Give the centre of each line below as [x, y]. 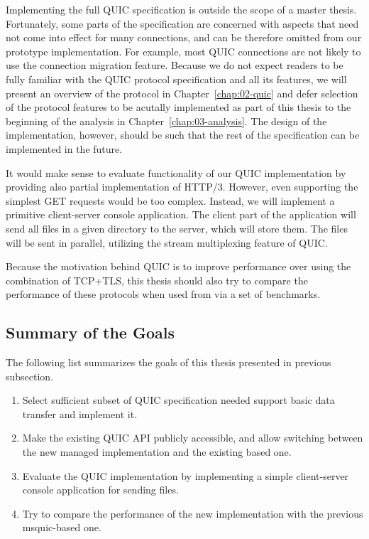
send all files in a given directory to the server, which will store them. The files [177, 228]
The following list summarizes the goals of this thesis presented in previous [169, 362]
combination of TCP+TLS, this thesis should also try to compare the [157, 280]
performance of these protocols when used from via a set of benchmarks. [163, 294]
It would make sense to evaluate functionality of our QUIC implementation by [176, 172]
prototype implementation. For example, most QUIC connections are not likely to [183, 51]
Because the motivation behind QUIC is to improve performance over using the [178, 266]
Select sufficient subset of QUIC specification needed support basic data [178, 400]
